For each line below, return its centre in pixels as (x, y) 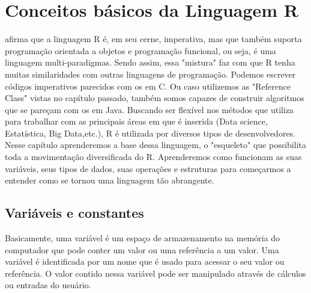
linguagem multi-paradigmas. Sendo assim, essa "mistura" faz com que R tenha (150, 62)
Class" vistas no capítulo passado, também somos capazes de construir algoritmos (155, 98)
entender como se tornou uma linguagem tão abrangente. (110, 180)
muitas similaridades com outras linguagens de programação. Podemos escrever (150, 74)
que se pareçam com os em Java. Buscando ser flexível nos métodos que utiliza (149, 109)
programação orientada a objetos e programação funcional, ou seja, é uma (140, 50)
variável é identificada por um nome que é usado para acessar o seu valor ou (145, 261)
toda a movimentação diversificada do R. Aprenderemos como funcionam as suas (153, 157)
